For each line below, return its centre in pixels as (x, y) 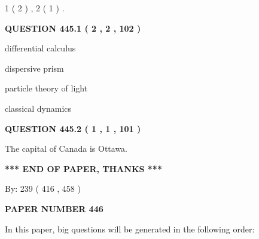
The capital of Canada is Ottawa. (66, 148)
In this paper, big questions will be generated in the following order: (130, 229)
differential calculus (40, 48)
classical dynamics (38, 108)
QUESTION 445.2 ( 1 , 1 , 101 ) (73, 128)
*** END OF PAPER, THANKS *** (83, 168)
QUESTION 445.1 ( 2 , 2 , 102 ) (73, 28)
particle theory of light (46, 88)
